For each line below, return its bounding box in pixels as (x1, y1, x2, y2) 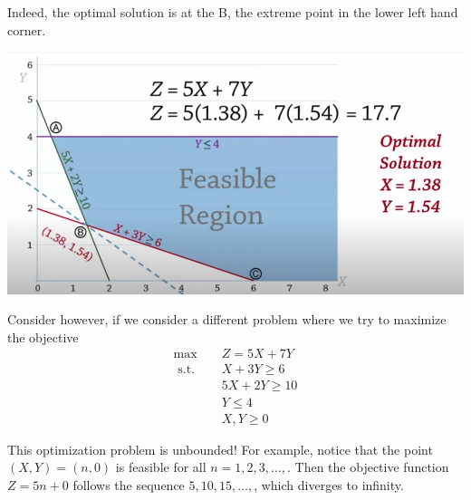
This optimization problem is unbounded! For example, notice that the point (7, 439, 433, 458)
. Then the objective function (287, 457, 449, 476)
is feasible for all (115, 457, 207, 476)
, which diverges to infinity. (254, 475, 404, 494)
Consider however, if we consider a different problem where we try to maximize (7, 310, 447, 329)
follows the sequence (72, 475, 185, 494)
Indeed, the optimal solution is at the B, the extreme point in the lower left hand (7, 3, 458, 21)
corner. (7, 20, 46, 39)
